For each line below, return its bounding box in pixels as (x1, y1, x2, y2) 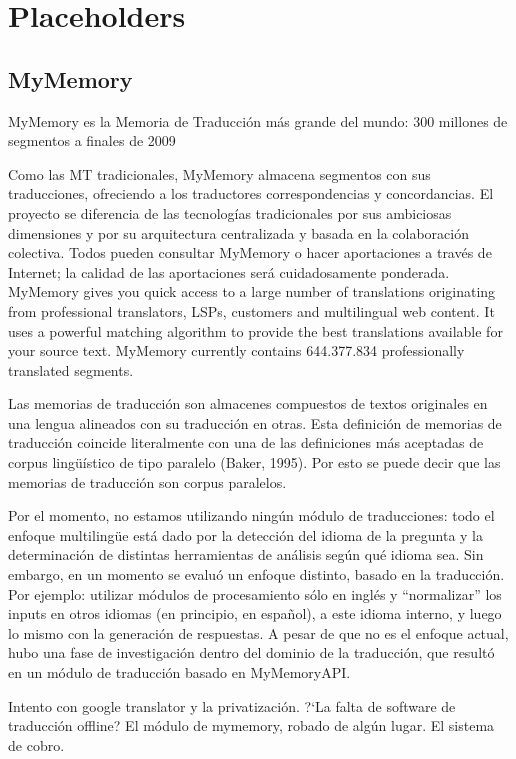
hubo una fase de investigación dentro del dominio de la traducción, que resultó (8, 642, 495, 663)
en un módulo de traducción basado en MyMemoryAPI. (8, 662, 351, 683)
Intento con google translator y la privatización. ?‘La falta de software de (8, 695, 456, 716)
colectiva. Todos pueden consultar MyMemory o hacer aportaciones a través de (8, 242, 492, 263)
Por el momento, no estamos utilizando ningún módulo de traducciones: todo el (8, 505, 495, 526)
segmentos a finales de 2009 (8, 130, 176, 151)
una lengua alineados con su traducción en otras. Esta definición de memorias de (8, 412, 502, 433)
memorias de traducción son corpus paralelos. (8, 471, 287, 492)
